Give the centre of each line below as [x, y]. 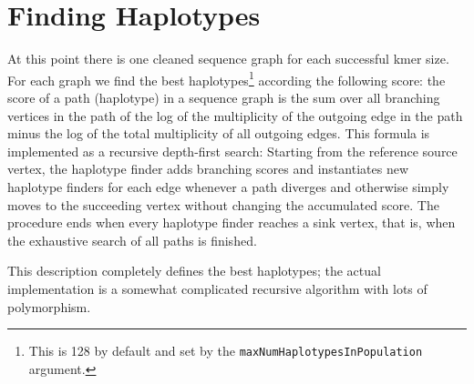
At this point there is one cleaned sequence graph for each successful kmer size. [228, 59]
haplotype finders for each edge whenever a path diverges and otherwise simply [228, 186]
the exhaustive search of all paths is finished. [132, 240]
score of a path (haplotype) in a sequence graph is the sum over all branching [224, 97]
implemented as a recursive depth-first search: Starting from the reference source [232, 151]
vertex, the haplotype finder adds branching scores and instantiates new [208, 169]
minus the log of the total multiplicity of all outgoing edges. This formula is [219, 133]
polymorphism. [49, 306]
